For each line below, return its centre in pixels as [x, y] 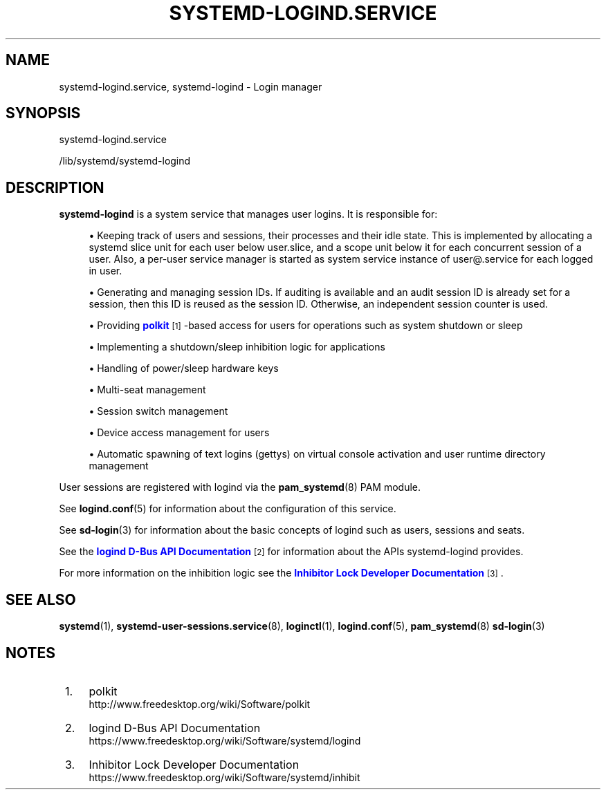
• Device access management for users [179, 433]
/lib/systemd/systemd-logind [125, 161]
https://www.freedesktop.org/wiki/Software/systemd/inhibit [224, 777]
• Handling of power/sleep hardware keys [184, 368]
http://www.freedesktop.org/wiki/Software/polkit [200, 704]
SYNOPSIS [43, 113]
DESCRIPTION [55, 187]
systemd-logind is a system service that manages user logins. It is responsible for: [248, 214]
